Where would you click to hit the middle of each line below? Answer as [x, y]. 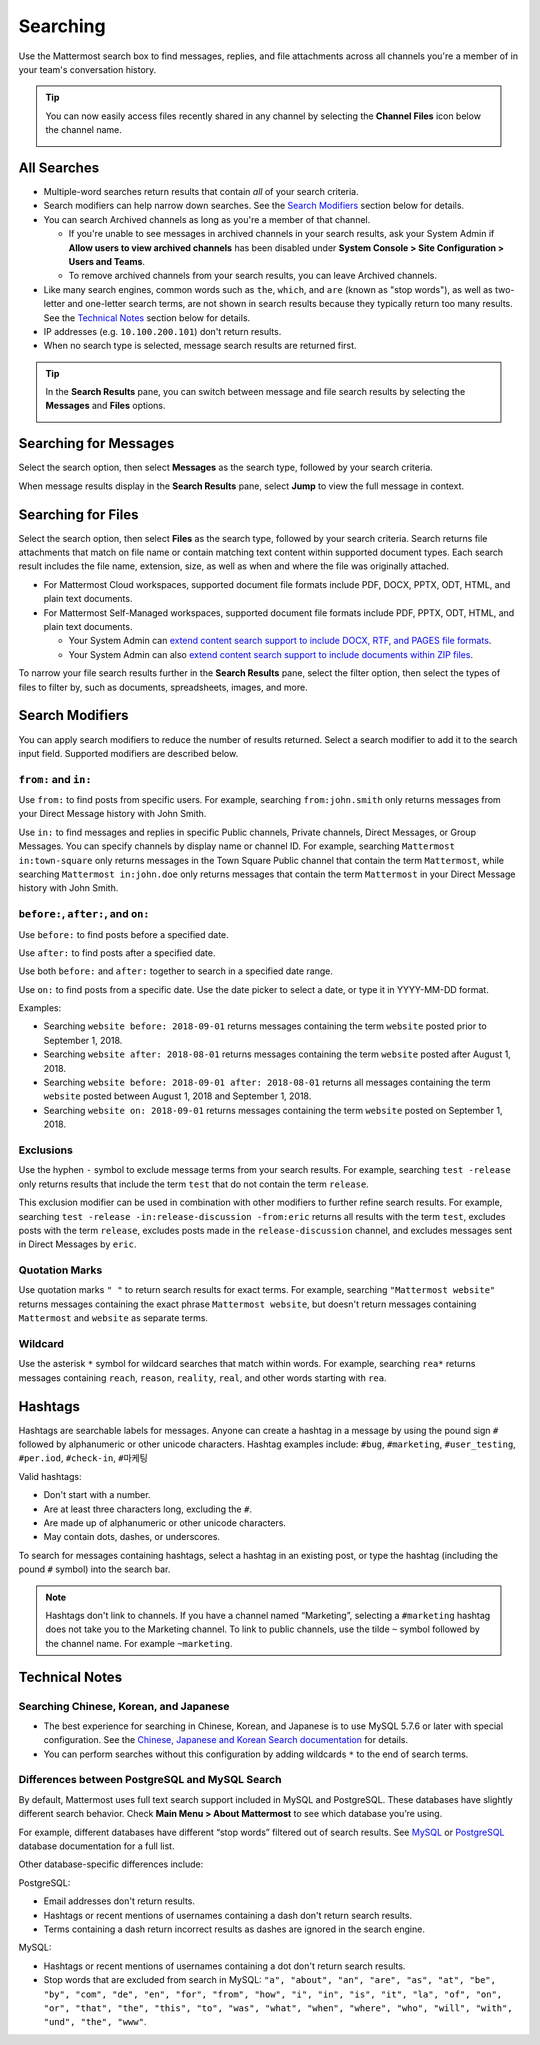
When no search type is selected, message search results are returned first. [200, 346]
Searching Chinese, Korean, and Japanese [124, 1706]
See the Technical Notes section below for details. [147, 317]
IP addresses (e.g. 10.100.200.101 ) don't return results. [162, 331]
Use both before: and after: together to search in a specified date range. [176, 971]
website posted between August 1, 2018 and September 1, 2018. [177, 1096]
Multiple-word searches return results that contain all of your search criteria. [201, 192]
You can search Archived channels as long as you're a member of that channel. [207, 219]
